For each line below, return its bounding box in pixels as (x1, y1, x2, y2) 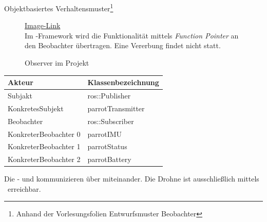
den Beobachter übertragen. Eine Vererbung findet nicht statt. (25, 40, 221, 51)
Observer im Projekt (25, 57, 89, 68)
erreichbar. (7, 183, 41, 194)
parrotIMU (87, 128, 122, 139)
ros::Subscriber (87, 115, 134, 126)
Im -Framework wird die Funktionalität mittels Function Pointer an (25, 30, 239, 41)
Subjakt (8, 90, 32, 100)
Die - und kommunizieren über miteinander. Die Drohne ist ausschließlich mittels (4, 173, 259, 184)
